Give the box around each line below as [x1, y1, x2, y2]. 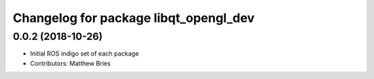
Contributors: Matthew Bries [30, 59, 111, 67]
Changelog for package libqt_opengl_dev [12, 10, 255, 25]
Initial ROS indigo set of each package [30, 49, 139, 58]
